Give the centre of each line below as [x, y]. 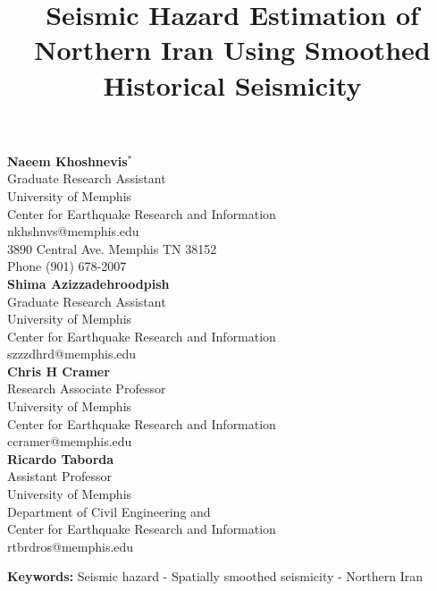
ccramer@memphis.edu [70, 441]
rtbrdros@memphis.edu [71, 546]
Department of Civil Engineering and [109, 511]
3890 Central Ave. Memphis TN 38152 [112, 248]
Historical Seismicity [232, 84]
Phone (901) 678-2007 [67, 266]
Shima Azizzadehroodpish [88, 283]
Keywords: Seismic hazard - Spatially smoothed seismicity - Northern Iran [215, 576]
